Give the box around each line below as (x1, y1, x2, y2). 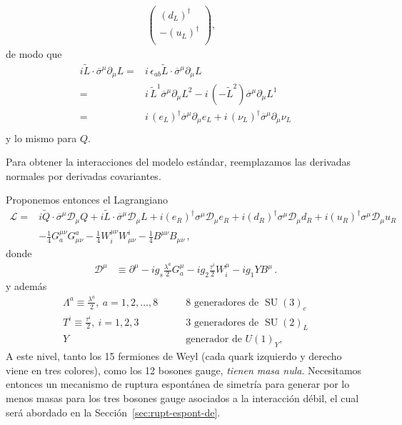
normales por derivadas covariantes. (6, 168, 161, 183)
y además (6, 279, 47, 294)
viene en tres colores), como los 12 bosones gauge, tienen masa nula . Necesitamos (6, 362, 362, 377)
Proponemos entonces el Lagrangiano (6, 192, 168, 207)
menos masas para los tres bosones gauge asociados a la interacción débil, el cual (6, 391, 359, 406)
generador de (186, 334, 242, 345)
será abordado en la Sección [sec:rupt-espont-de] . (6, 404, 221, 419)
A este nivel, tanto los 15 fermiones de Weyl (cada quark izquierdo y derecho (6, 349, 342, 364)
